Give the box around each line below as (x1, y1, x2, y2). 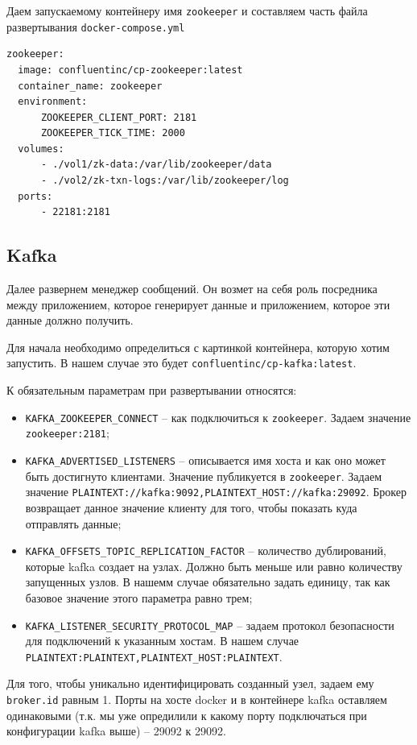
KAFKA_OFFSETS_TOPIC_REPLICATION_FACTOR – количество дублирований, (25, 542, 386, 559)
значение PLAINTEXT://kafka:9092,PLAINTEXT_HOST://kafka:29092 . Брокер (25, 483, 407, 500)
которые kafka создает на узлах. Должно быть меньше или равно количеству (25, 557, 403, 574)
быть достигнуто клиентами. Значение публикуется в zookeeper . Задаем (25, 467, 382, 484)
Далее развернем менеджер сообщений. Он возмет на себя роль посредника (6, 280, 378, 297)
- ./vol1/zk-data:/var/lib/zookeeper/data (40, 159, 272, 171)
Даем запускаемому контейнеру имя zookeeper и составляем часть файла (6, 2, 368, 19)
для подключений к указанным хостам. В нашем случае (25, 632, 299, 649)
